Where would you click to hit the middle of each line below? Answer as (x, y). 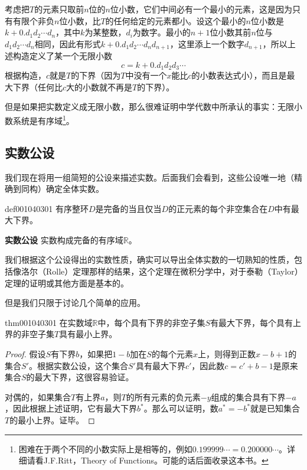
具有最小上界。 (88, 334)
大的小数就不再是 (99, 87)
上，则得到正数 (226, 354)
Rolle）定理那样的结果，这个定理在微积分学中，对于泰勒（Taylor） (172, 271)
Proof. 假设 (25, 354)
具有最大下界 (160, 365)
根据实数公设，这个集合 (82, 365)
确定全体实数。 (75, 189)
